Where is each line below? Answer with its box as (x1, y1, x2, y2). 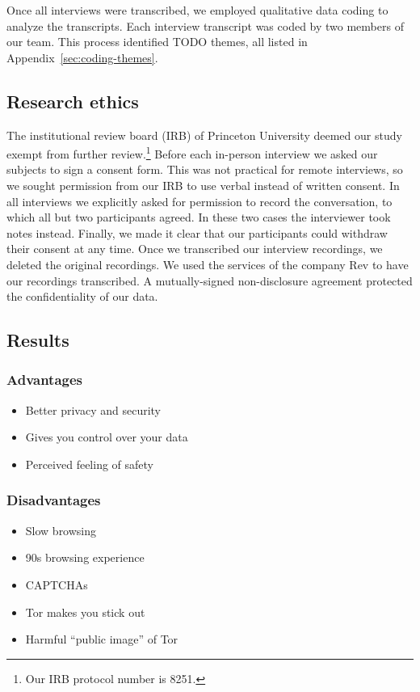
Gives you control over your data (25, 428, 188, 445)
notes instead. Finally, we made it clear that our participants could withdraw (6, 224, 388, 241)
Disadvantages (6, 490, 101, 510)
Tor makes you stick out (25, 603, 145, 620)
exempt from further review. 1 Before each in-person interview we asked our (6, 143, 378, 162)
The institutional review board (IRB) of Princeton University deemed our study (6, 126, 402, 143)
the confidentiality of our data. (6, 288, 158, 305)
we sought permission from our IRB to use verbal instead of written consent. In (6, 177, 400, 194)
